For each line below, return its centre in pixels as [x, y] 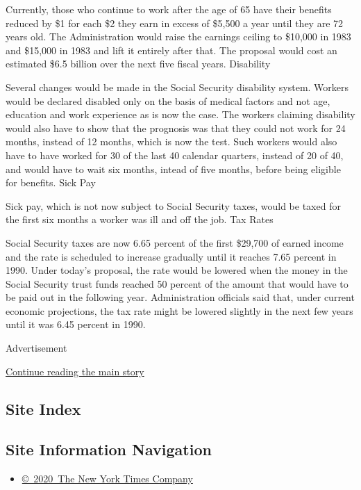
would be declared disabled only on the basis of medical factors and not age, [168, 100]
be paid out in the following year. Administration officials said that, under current [180, 297]
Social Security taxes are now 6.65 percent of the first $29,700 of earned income [175, 242]
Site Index [43, 408]
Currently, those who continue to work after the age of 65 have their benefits [169, 9]
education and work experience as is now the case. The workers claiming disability [180, 114]
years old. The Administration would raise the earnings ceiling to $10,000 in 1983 [178, 36]
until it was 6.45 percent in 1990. [76, 324]
